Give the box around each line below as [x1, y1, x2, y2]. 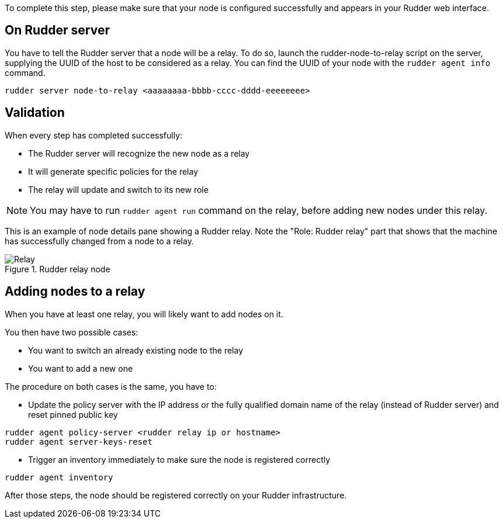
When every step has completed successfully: [5, 130, 183, 140]
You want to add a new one [28, 363, 133, 373]
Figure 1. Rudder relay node [5, 264, 110, 274]
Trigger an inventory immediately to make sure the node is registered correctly [28, 454, 331, 465]
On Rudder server [5, 23, 110, 38]
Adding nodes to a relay [5, 284, 145, 299]
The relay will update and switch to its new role [28, 184, 209, 195]
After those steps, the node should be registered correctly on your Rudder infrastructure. [5, 490, 347, 500]
